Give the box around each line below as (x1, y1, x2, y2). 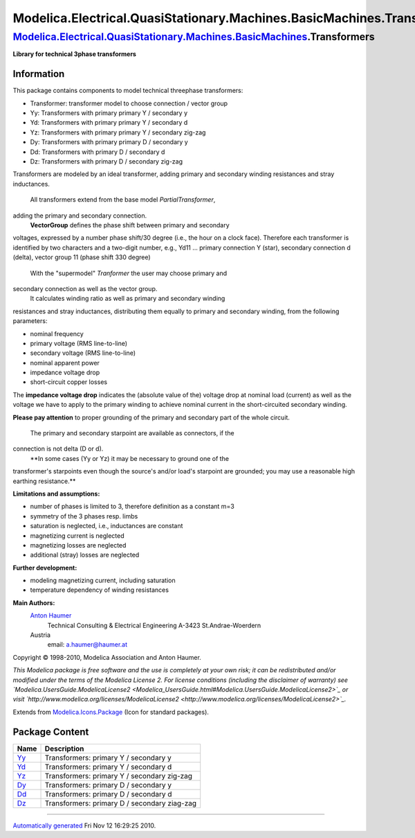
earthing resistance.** (12, 477, 76, 485)
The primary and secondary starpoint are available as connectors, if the (30, 429, 234, 437)
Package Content (12, 726, 89, 737)
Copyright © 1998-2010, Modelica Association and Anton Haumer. (12, 653, 202, 661)
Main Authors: (12, 598, 55, 606)
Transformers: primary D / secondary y (44, 780, 172, 789)
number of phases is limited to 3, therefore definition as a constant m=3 (30, 503, 234, 511)
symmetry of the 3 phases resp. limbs (30, 512, 138, 520)
